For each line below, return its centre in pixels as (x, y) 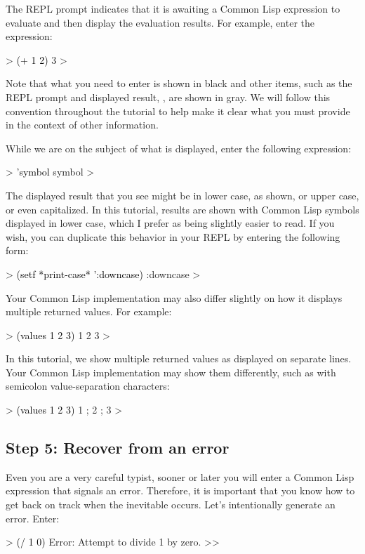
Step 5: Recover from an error (118, 448)
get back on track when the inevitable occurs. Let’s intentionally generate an (171, 504)
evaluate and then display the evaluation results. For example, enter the (160, 22)
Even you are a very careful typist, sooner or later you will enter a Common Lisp (180, 476)
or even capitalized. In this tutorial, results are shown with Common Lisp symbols (182, 209)
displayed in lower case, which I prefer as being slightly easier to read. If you (170, 223)
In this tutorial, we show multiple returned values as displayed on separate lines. (179, 358)
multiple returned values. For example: (89, 311)
